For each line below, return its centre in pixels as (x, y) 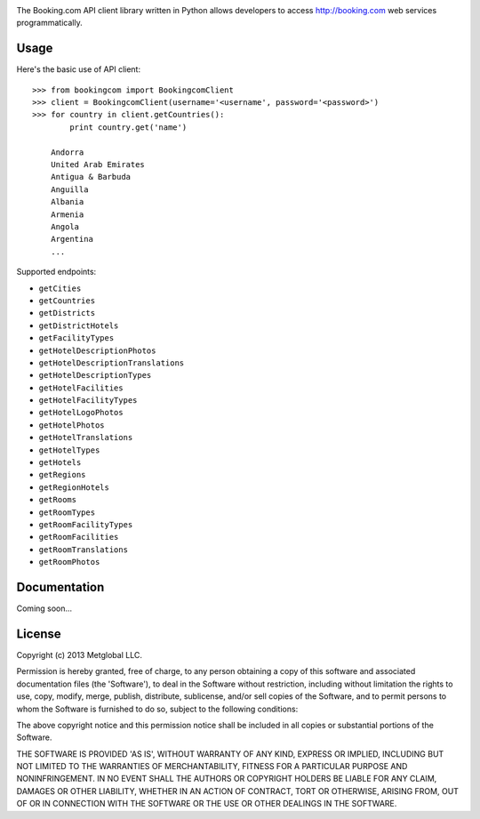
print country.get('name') (128, 127)
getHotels (60, 463)
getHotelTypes (69, 450)
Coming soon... (44, 608)
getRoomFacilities (79, 537)
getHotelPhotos (72, 425)
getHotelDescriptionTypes (95, 375)
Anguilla (69, 189)
